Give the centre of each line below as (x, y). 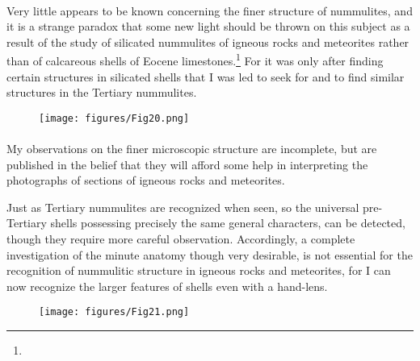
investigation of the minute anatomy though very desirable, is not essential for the (210, 254)
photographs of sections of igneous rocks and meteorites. (146, 180)
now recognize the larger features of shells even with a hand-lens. (167, 286)
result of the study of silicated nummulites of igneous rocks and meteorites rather (208, 41)
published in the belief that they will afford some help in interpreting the (187, 164)
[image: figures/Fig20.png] (114, 118)
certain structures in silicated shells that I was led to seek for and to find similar (206, 76)
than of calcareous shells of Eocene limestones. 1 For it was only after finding (195, 60)
